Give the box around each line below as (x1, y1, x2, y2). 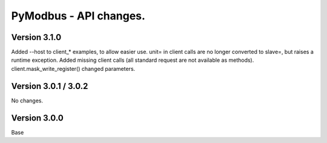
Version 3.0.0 (11, 113, 64, 123)
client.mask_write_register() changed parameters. (11, 65, 136, 72)
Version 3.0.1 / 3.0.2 (11, 81, 88, 91)
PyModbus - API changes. (11, 9, 145, 22)
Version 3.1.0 (11, 32, 62, 42)
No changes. (11, 97, 44, 104)
